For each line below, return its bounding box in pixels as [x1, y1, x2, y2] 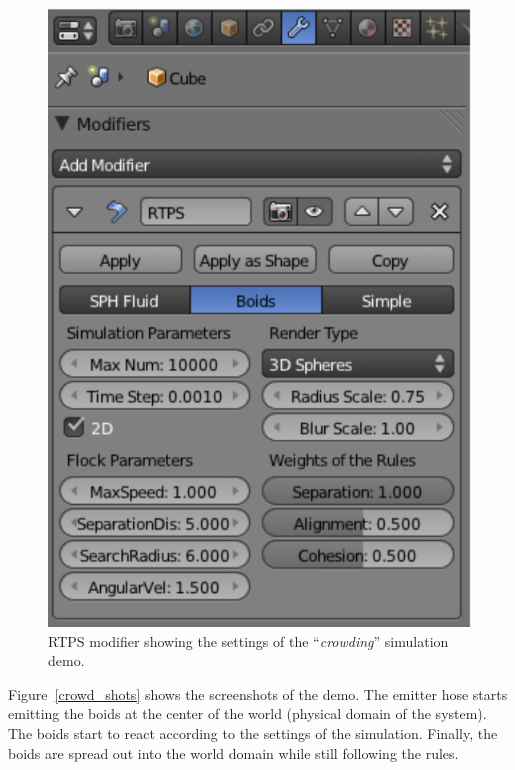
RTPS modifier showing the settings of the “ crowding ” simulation [48, 630, 449, 651]
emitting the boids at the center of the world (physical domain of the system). [8, 703, 487, 724]
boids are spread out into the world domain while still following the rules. [8, 742, 459, 763]
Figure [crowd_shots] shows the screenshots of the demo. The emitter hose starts [8, 683, 508, 704]
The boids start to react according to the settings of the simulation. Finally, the [8, 722, 498, 743]
